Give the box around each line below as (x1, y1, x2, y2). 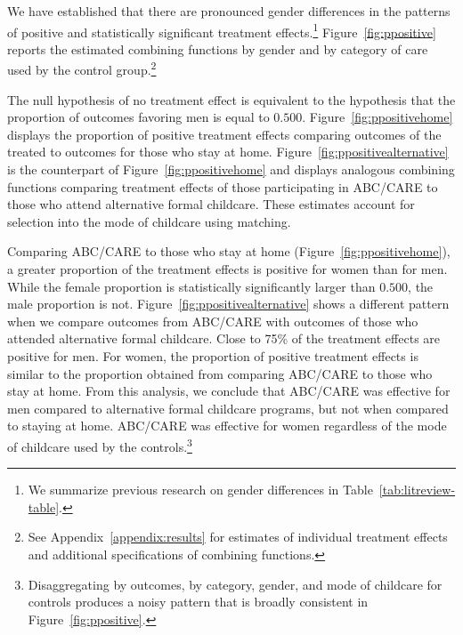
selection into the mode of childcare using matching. (7, 212, 291, 230)
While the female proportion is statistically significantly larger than (7, 277, 376, 295)
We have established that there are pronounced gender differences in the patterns (7, 2, 451, 20)
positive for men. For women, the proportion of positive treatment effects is (7, 347, 418, 365)
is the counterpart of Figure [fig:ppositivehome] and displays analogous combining (7, 160, 455, 179)
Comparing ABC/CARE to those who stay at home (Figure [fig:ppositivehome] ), (7, 242, 451, 261)
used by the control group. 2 (7, 58, 157, 79)
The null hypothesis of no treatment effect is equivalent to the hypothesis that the (7, 90, 456, 109)
